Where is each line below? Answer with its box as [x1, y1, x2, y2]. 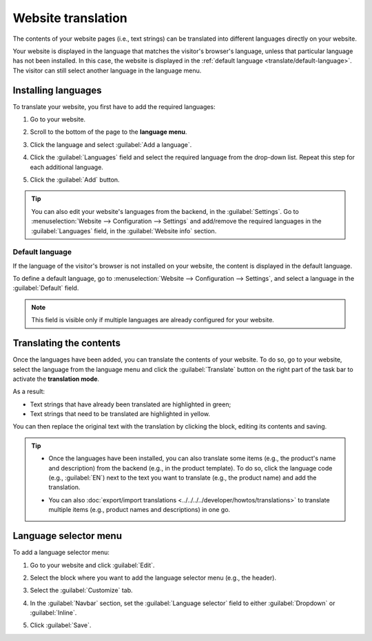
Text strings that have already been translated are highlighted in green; [30, 400, 231, 408]
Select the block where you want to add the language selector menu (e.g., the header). [30, 573, 277, 582]
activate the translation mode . [12, 375, 100, 383]
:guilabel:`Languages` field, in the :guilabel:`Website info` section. [31, 226, 217, 235]
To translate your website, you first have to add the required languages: [12, 102, 216, 110]
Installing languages [12, 84, 103, 96]
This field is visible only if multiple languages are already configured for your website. [31, 316, 275, 324]
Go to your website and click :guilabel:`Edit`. [30, 561, 155, 569]
